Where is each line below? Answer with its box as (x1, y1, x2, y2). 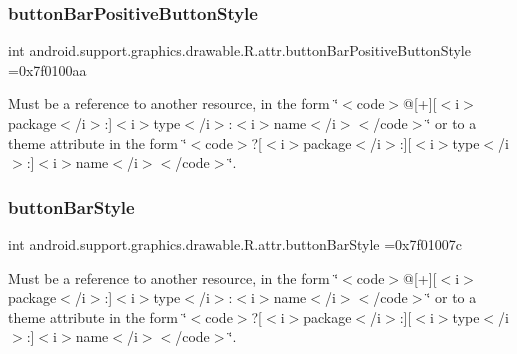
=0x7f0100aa (8, 59, 87, 80)
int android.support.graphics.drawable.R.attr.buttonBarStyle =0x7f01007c (8, 234, 462, 254)
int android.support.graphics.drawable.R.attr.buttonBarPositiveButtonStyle (8, 40, 471, 61)
